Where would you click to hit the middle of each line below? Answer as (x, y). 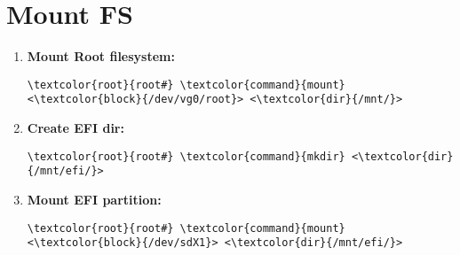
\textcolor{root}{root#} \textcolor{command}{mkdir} (186, 156)
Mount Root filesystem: (101, 56)
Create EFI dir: (75, 128)
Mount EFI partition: (94, 199)
